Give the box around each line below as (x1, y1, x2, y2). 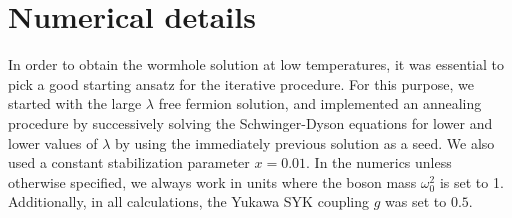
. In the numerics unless (306, 152, 452, 173)
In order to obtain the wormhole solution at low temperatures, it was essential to (8, 54, 504, 75)
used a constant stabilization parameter (8, 152, 250, 173)
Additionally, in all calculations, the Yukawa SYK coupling (8, 191, 370, 212)
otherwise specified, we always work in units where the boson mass (8, 171, 417, 192)
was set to (385, 191, 447, 212)
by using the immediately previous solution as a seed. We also (115, 132, 495, 153)
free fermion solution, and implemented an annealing (158, 93, 482, 114)
